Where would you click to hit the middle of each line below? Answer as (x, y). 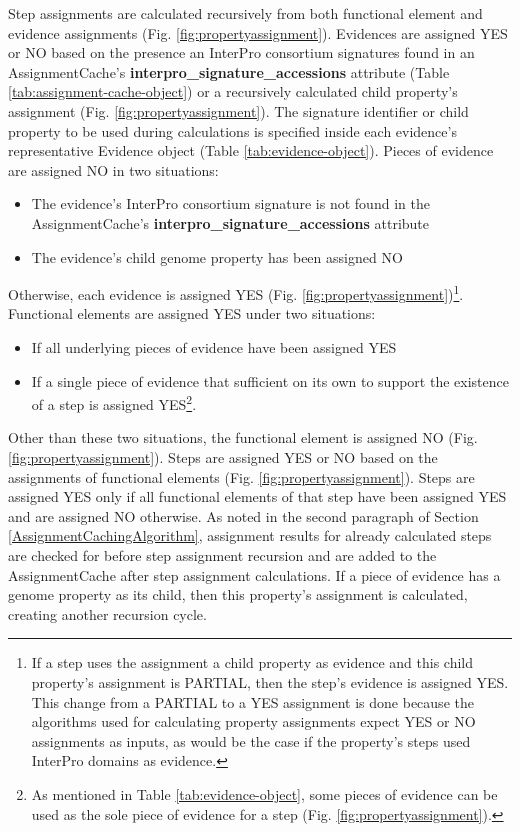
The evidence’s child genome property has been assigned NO (217, 256)
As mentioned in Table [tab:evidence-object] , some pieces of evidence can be (264, 793)
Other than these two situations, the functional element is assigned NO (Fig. (243, 437)
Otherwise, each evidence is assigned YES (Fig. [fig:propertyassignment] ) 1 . (236, 292)
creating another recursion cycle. (107, 613)
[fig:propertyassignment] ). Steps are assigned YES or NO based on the (223, 457)
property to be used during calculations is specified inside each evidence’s (232, 130)
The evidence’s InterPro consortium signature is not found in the (230, 203)
